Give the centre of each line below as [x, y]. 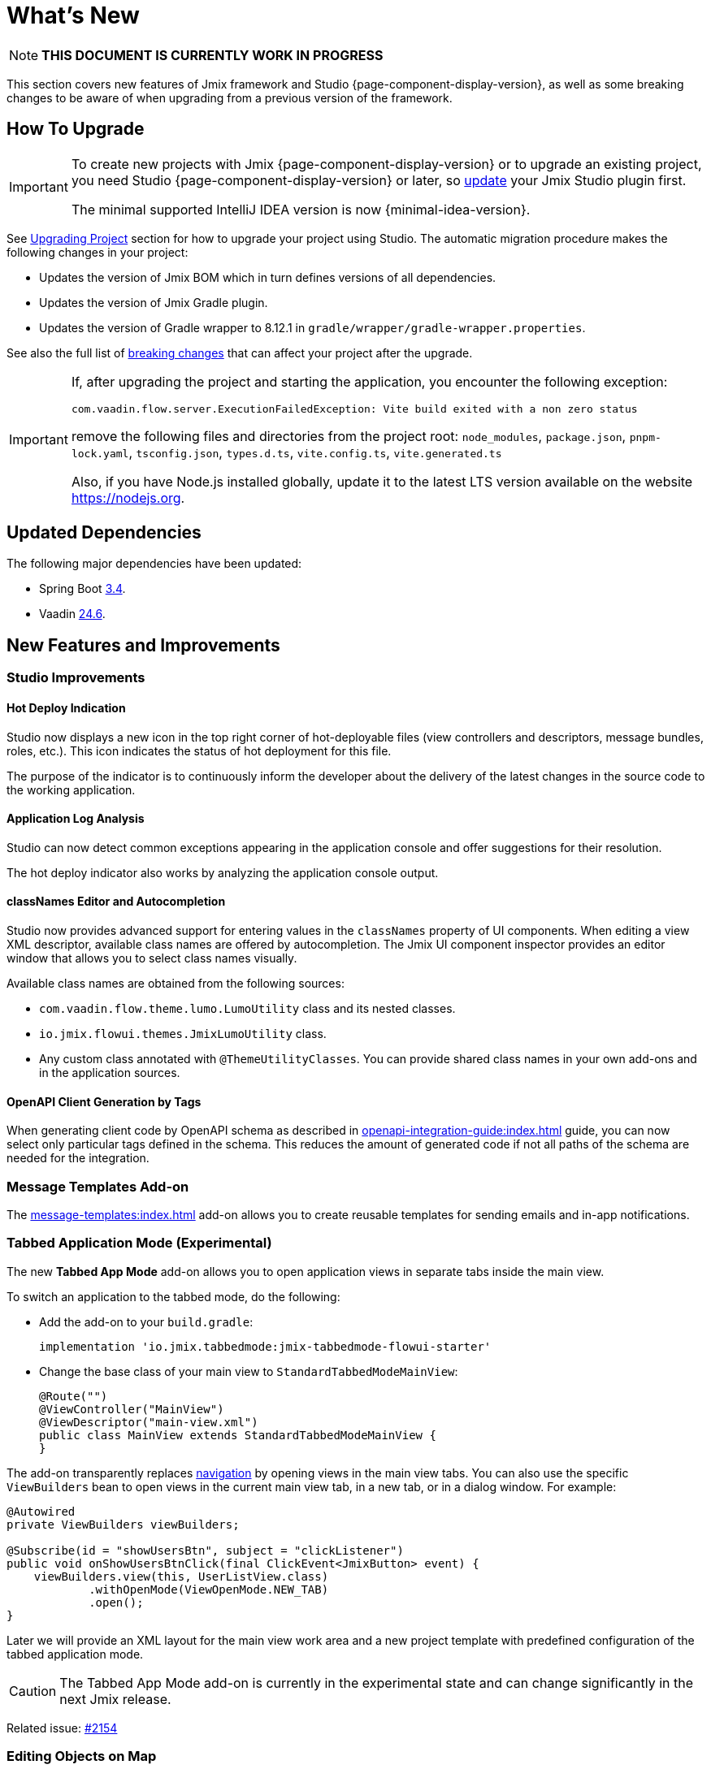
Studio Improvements [76, 678]
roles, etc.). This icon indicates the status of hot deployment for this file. [199, 750]
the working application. [71, 789]
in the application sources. [110, 1072]
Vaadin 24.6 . [72, 614]
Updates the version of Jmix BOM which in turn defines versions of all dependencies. [268, 277]
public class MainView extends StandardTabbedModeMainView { [238, 1435]
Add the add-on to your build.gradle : [146, 1321]
